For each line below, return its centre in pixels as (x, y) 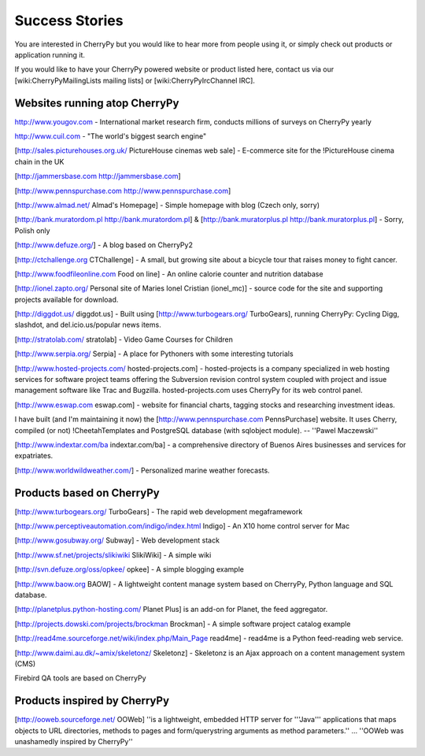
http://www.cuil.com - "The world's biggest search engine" (111, 136)
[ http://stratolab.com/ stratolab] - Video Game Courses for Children (124, 339)
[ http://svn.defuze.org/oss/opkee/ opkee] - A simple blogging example (129, 569)
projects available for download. (67, 299)
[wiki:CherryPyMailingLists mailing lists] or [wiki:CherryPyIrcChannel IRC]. (135, 80)
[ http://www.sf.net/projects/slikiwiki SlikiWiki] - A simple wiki (113, 554)
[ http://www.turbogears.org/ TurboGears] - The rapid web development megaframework (159, 511)
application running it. (50, 54)
